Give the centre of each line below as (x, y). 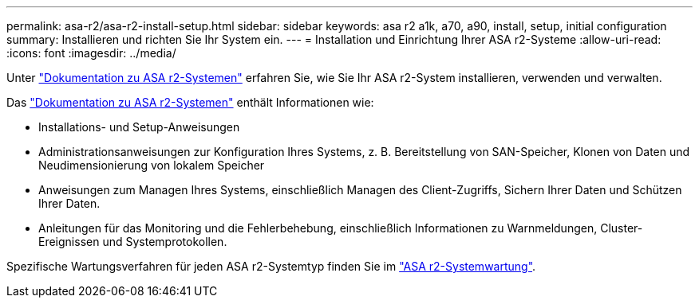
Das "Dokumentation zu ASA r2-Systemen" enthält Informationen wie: (190, 102)
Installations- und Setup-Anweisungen (139, 127)
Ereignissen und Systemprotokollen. (133, 242)
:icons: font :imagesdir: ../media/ (91, 53)
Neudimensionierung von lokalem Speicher (152, 165)
